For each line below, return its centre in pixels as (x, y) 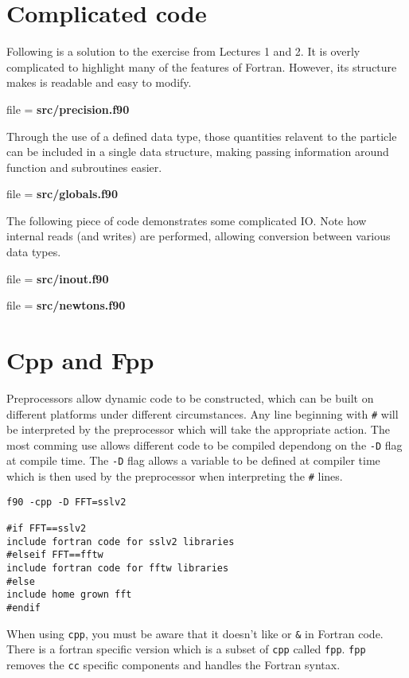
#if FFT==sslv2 (47, 529)
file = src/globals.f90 (62, 194)
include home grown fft (69, 595)
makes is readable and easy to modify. (99, 82)
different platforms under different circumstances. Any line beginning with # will (203, 413)
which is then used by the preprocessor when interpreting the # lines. (175, 476)
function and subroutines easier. (84, 167)
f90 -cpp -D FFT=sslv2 (66, 502)
